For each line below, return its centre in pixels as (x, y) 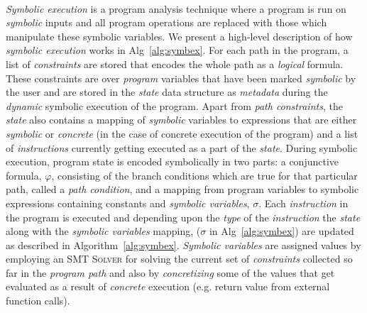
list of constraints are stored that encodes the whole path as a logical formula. (175, 64)
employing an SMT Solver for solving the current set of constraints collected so (179, 259)
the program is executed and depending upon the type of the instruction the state (183, 217)
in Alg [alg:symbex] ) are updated (281, 231)
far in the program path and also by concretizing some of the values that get (170, 272)
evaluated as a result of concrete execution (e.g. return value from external (168, 286)
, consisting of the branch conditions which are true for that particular (204, 175)
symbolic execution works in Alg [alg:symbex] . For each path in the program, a (177, 50)
